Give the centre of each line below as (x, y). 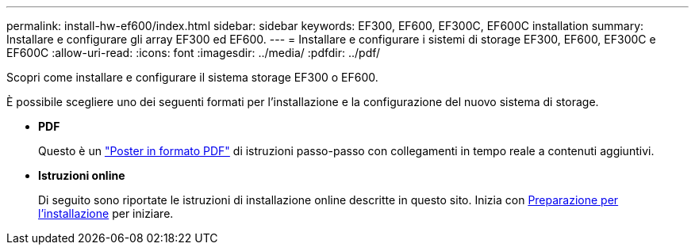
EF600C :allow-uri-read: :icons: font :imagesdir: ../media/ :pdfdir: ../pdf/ (194, 53)
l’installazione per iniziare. (106, 213)
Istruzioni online (82, 175)
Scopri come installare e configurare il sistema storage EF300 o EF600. (192, 77)
